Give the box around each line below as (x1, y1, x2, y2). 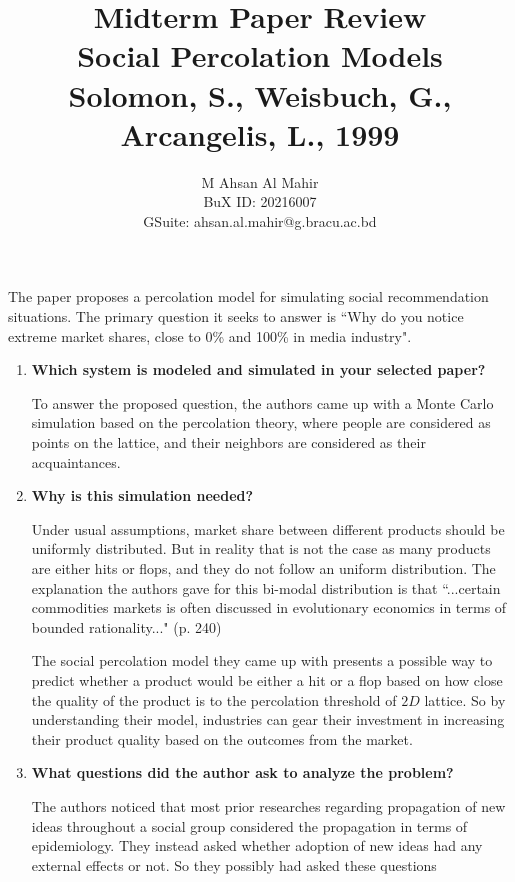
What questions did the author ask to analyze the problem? (31, 762, 454, 783)
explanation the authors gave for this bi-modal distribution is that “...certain (31, 577, 501, 598)
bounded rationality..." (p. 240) (31, 616, 222, 637)
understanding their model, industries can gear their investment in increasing (31, 709, 505, 730)
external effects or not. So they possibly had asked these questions (31, 854, 437, 875)
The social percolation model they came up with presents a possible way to (31, 650, 493, 671)
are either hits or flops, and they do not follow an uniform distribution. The (31, 558, 496, 578)
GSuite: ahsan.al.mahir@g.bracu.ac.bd (143, 210, 377, 231)
